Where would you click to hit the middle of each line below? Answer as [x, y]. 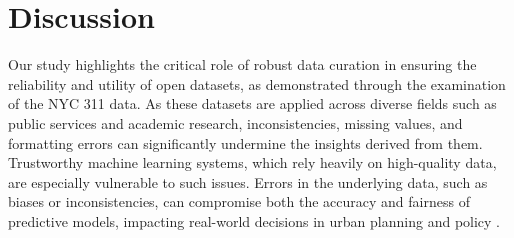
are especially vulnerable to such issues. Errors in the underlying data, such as [248, 181]
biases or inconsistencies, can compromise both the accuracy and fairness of [239, 201]
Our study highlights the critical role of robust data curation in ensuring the [242, 64]
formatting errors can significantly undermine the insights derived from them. [245, 142]
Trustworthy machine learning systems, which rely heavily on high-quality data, [252, 162]
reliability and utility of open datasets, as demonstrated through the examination [257, 83]
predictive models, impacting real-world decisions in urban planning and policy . [254, 220]
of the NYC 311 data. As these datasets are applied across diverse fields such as [252, 103]
